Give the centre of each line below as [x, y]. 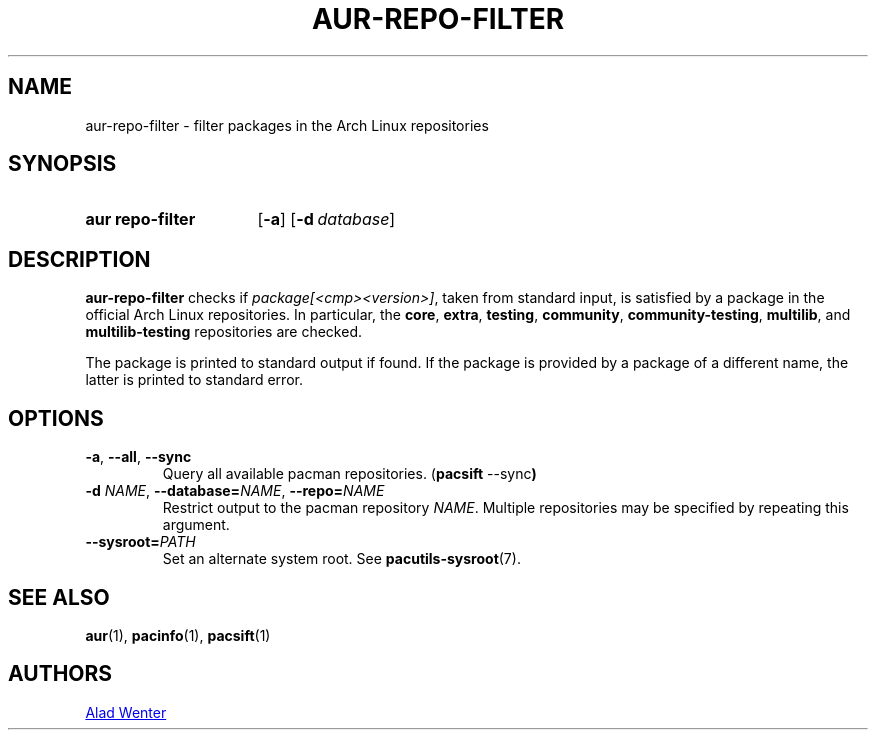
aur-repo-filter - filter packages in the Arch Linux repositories [287, 125]
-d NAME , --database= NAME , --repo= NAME [235, 491]
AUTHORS [60, 674]
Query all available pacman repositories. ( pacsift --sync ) [349, 474]
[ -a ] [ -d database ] [326, 219]
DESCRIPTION [79, 259]
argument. [196, 525]
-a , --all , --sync [138, 457]
